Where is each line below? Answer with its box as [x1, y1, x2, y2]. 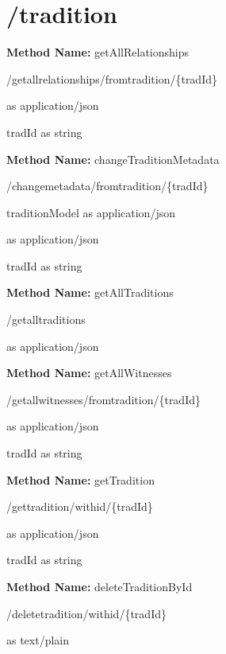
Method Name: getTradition [6, 471, 155, 488]
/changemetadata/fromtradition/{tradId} [6, 177, 209, 194]
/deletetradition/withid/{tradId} [6, 605, 167, 621]
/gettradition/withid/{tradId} [6, 498, 153, 515]
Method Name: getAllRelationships [6, 44, 189, 60]
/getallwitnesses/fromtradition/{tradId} [6, 391, 201, 407]
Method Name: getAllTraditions [6, 284, 174, 301]
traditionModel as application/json [6, 204, 175, 220]
